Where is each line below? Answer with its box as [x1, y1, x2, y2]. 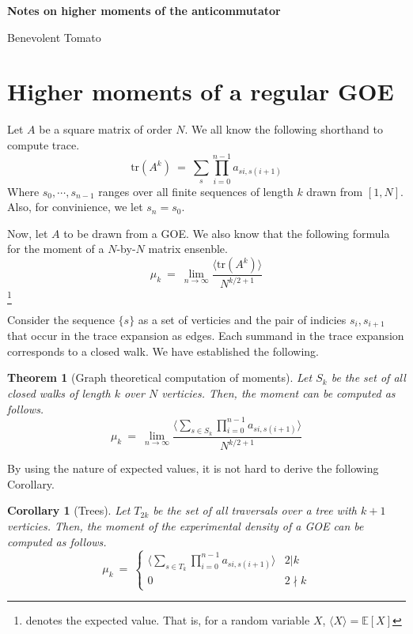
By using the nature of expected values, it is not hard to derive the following [7, 460, 379, 477]
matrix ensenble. [148, 240, 228, 257]
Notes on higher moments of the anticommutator [7, 2, 281, 18]
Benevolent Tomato [7, 28, 101, 45]
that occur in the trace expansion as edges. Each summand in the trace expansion [7, 327, 404, 344]
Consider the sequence [7, 311, 115, 327]
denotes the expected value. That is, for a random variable [25, 612, 310, 628]
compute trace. [7, 136, 80, 153]
